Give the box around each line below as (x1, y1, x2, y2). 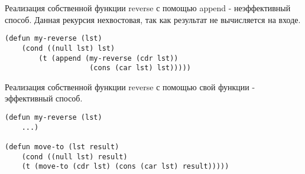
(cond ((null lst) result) (21, 152, 128, 161)
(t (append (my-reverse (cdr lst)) (38, 54, 179, 63)
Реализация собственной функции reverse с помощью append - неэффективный (5, 2, 291, 14)
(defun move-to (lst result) (5, 142, 119, 151)
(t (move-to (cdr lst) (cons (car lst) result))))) (21, 162, 229, 171)
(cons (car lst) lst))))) (89, 64, 191, 73)
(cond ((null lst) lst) (21, 44, 115, 52)
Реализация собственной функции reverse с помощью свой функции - (5, 80, 255, 93)
